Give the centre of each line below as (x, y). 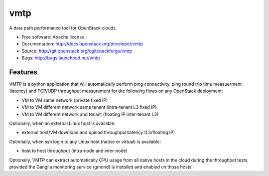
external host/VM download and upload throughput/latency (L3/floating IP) (98, 133)
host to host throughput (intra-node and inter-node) (75, 151)
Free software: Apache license (53, 37)
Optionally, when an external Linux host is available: (62, 123)
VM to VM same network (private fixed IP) (65, 100)
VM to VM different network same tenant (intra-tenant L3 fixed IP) (89, 107)
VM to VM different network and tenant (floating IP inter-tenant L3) (90, 114)
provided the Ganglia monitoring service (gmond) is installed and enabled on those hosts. (101, 167)
